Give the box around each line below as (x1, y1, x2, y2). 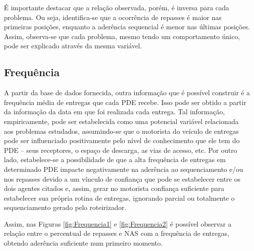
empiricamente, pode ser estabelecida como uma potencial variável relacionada (4, 116, 239, 126)
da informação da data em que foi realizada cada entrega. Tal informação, (4, 106, 225, 117)
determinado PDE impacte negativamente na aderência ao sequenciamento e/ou (4, 164, 243, 174)
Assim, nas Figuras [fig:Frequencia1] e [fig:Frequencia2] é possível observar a (4, 218, 232, 229)
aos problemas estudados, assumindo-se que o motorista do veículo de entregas (4, 125, 239, 136)
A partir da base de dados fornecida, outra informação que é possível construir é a (4, 87, 250, 98)
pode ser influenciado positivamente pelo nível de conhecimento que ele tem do (4, 135, 240, 146)
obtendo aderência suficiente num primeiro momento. (4, 238, 163, 248)
